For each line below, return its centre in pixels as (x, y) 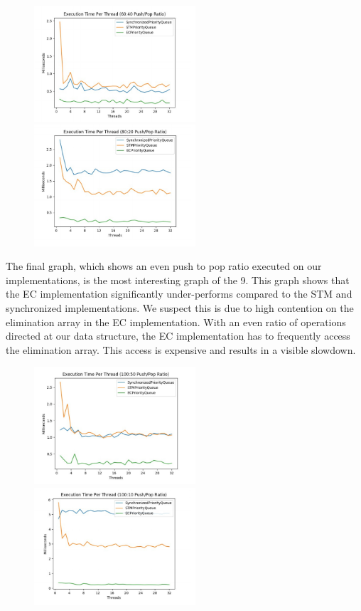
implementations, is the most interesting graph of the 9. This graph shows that (178, 280)
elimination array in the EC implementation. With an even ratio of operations (176, 322)
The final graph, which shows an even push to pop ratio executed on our (164, 266)
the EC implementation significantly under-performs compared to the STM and (179, 294)
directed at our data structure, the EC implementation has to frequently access (178, 336)
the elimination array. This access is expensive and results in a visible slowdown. (181, 349)
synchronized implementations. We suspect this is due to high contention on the (180, 308)
